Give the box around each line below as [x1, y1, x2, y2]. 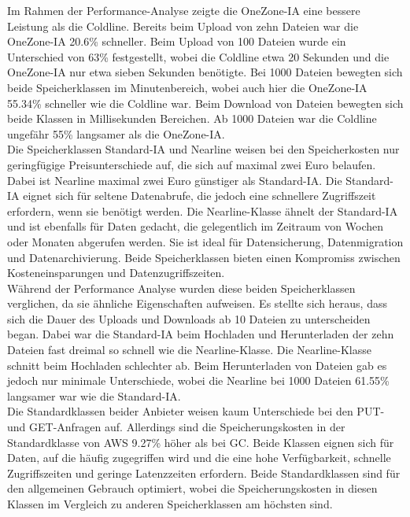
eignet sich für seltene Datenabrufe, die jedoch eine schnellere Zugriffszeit [23, 187, 376, 204]
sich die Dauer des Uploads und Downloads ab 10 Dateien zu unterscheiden [7, 310, 371, 327]
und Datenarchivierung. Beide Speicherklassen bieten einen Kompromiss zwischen [7, 249, 401, 265]
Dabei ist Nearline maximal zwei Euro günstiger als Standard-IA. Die [7, 172, 342, 188]
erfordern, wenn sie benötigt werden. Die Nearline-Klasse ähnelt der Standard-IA [7, 202, 398, 219]
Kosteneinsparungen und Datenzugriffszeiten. [7, 264, 225, 281]
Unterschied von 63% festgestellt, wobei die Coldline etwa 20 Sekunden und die [7, 48, 390, 65]
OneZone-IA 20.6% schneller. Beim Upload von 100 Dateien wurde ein [7, 33, 346, 50]
